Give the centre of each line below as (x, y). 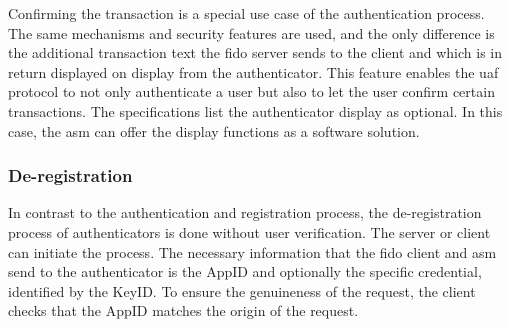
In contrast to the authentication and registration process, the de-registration (245, 212)
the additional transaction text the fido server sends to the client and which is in (255, 52)
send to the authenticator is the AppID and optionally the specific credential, (245, 271)
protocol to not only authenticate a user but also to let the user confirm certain (251, 91)
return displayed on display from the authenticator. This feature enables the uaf (253, 71)
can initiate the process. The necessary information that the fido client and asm (252, 251)
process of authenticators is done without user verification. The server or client (249, 231)
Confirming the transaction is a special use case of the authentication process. (246, 13)
